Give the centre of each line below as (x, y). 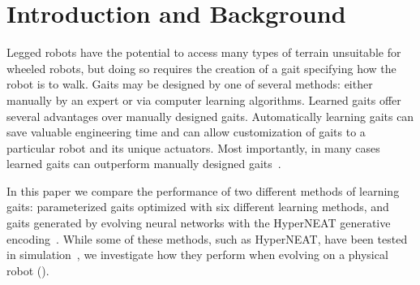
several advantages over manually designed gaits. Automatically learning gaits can (210, 116)
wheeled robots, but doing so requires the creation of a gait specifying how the (201, 68)
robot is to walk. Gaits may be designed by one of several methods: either (190, 84)
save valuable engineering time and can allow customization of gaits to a (186, 132)
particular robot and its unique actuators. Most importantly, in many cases (193, 147)
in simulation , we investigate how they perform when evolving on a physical (197, 255)
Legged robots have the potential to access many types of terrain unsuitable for (204, 52)
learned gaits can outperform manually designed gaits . (144, 164)
